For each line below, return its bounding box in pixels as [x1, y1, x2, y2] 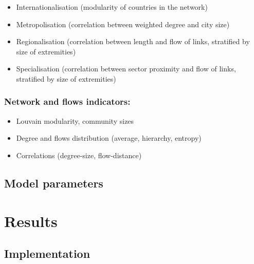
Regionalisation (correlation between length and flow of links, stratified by [16, 36, 250, 47]
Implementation [4, 246, 90, 261]
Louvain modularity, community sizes [16, 115, 134, 126]
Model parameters [4, 175, 103, 191]
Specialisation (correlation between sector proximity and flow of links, [16, 63, 236, 74]
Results [4, 210, 58, 231]
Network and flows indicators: [4, 95, 131, 108]
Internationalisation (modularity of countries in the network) [16, 2, 208, 12]
